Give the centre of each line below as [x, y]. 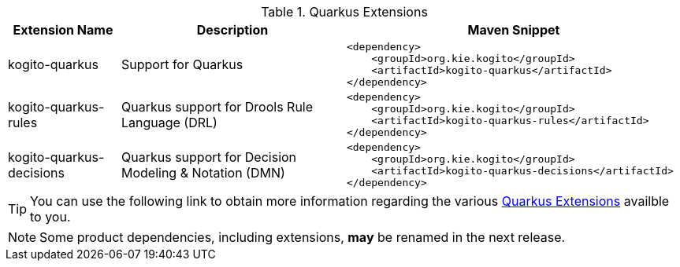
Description [232, 30]
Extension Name [63, 30]
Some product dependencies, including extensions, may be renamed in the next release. [303, 237]
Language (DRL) [169, 123]
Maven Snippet [514, 30]
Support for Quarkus [182, 64]
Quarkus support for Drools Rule [217, 107]
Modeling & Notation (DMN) [203, 173]
